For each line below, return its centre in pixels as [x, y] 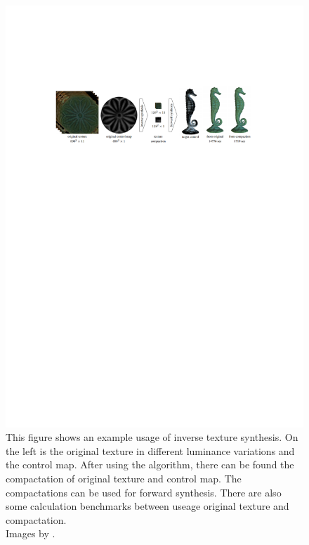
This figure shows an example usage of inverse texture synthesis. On [152, 437]
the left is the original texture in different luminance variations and [150, 450]
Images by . [31, 533]
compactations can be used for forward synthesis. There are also [144, 492]
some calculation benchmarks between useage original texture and [147, 506]
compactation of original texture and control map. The [124, 479]
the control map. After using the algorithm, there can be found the [150, 464]
